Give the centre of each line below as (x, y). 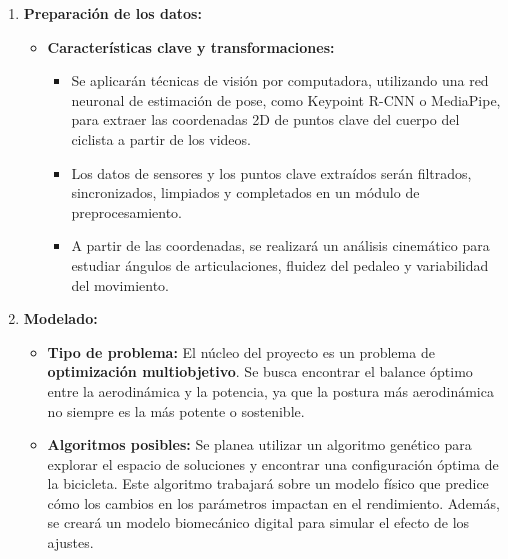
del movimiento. (120, 284)
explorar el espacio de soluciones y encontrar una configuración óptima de (273, 463)
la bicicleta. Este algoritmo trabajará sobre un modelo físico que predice (268, 483)
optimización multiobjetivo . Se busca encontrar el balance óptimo (260, 371)
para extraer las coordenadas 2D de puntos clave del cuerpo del (265, 119)
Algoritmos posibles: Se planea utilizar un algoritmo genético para (259, 444)
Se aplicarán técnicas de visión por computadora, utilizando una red (280, 80)
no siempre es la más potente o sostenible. (176, 410)
